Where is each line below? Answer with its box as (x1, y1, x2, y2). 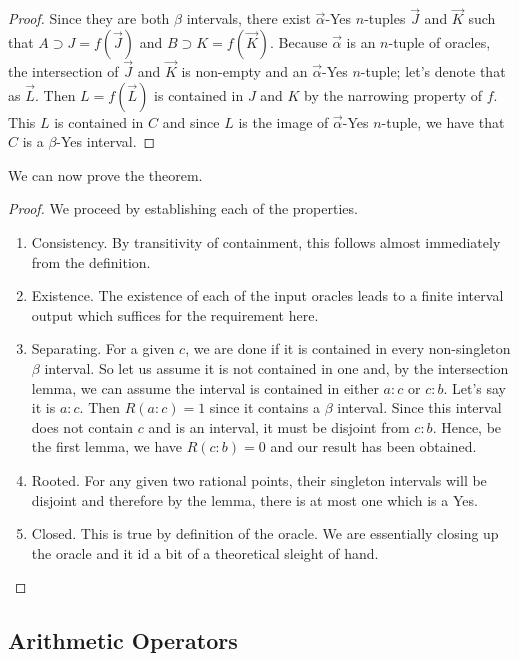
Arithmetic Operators (8, 625, 238, 656)
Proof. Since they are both (8, 8, 170, 29)
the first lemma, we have (31, 436, 182, 457)
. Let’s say (443, 377, 506, 398)
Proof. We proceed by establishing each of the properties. (8, 198, 358, 219)
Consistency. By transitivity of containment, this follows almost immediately (31, 232, 501, 252)
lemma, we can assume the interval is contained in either (31, 377, 379, 398)
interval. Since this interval (337, 397, 502, 418)
